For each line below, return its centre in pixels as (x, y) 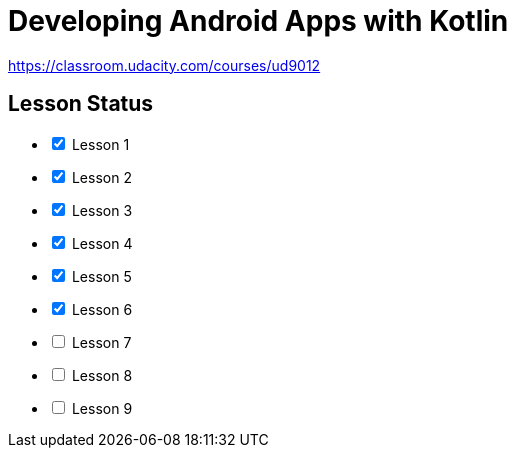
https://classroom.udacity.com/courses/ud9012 (164, 65)
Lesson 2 (101, 177)
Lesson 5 (101, 276)
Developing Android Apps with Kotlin (258, 21)
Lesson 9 (102, 408)
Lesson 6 (102, 309)
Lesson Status (81, 104)
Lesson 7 (101, 342)
